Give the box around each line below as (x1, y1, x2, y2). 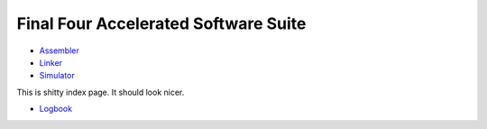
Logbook (39, 104, 72, 115)
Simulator (39, 70, 76, 81)
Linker (39, 57, 63, 68)
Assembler (39, 45, 80, 56)
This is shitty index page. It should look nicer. (16, 87, 185, 97)
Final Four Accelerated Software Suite (16, 14, 307, 33)
